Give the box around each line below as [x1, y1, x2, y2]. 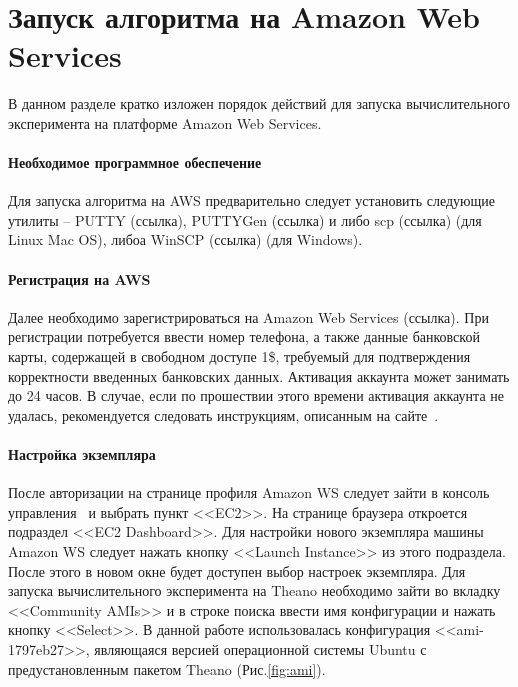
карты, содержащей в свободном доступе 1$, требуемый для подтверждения [8, 346, 471, 367]
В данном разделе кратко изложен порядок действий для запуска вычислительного [8, 93, 511, 114]
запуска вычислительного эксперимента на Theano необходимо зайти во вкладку [8, 580, 501, 601]
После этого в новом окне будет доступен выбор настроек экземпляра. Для [8, 560, 466, 581]
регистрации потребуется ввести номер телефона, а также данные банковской [8, 326, 480, 347]
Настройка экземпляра [8, 444, 156, 465]
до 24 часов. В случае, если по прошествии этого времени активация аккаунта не [8, 385, 504, 406]
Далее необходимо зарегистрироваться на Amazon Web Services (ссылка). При [8, 306, 489, 327]
